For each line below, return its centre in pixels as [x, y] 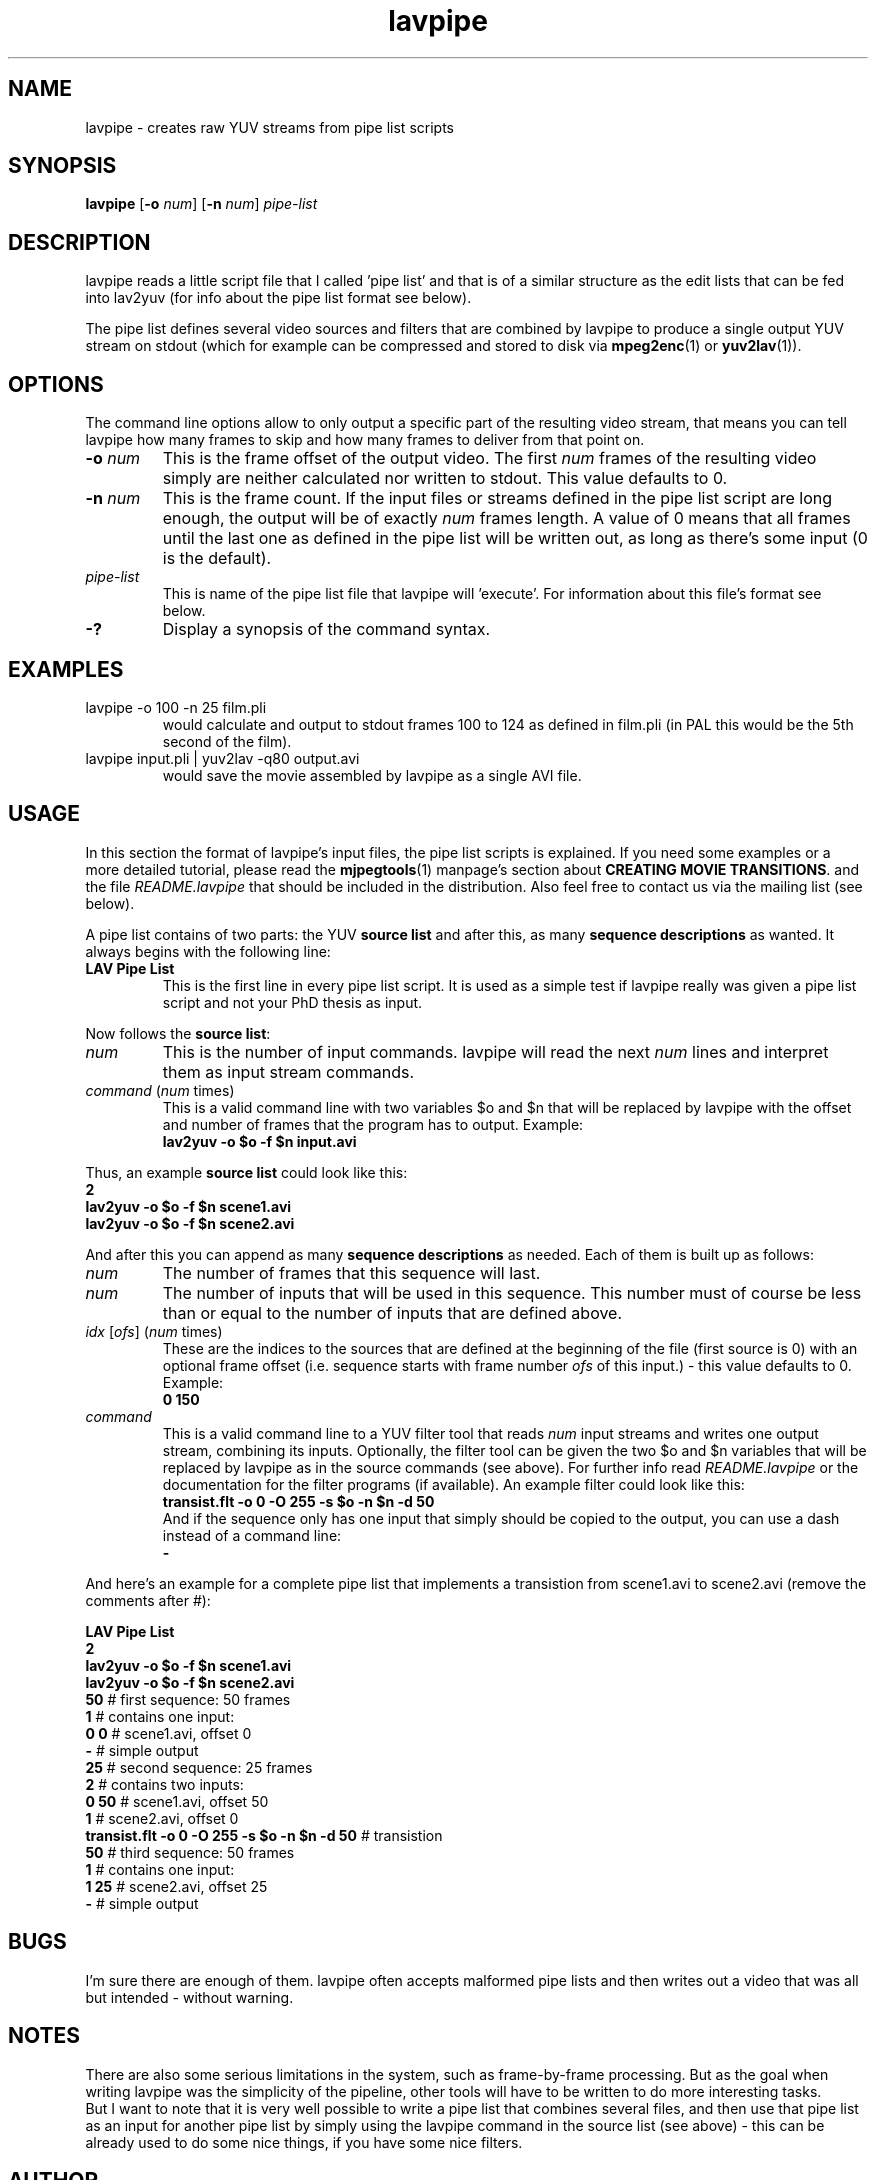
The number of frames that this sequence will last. [351, 1272]
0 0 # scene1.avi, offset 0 [168, 1733]
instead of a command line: [252, 1535]
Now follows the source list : [178, 1033]
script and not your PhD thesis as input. [292, 1002]
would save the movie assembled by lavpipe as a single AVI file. [372, 775]
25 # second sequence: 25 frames [199, 1767]
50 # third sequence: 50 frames [190, 1852]
